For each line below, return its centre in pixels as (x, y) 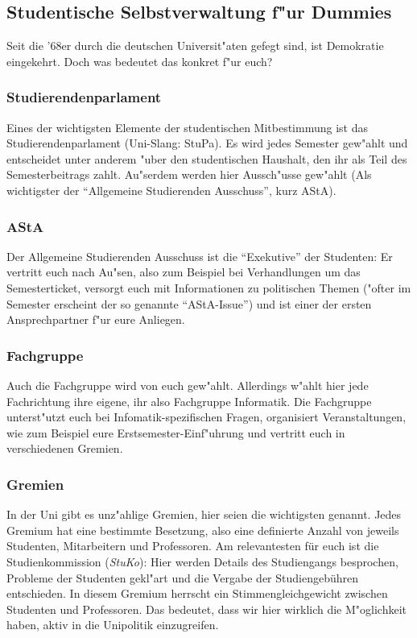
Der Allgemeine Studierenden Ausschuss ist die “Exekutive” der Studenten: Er (200, 256)
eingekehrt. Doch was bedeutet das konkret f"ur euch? (140, 61)
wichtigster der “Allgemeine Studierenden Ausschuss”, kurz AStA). (171, 190)
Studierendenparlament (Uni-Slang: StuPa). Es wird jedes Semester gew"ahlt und (207, 143)
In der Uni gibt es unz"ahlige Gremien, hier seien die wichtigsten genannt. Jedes (204, 514)
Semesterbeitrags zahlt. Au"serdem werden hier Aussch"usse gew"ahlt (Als (189, 174)
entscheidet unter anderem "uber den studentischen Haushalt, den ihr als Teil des (207, 158)
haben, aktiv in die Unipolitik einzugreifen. (113, 625)
